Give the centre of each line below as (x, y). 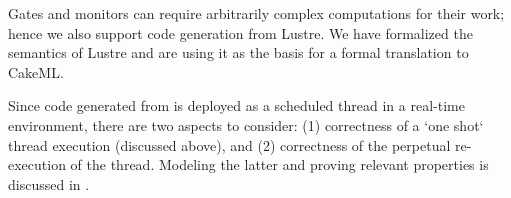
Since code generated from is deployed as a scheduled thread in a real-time (236, 105)
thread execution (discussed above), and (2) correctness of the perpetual (229, 144)
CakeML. (36, 71)
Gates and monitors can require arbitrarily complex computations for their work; (256, 13)
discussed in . (49, 183)
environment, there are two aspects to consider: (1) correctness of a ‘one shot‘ (246, 124)
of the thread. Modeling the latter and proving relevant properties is (279, 164)
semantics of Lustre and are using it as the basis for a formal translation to (238, 52)
